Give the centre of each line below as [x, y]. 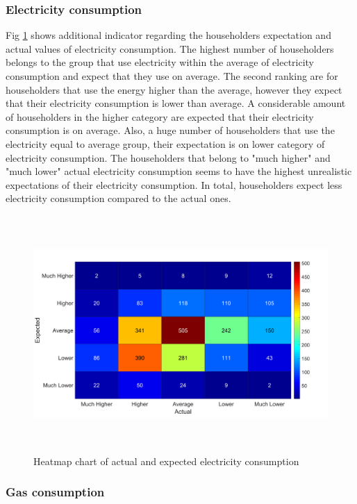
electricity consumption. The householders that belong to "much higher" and [168, 157]
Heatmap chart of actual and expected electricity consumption [166, 461]
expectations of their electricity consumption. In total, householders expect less [174, 184]
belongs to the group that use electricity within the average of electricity [160, 62]
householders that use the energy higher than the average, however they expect [174, 89]
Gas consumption [55, 492]
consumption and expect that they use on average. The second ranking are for [172, 76]
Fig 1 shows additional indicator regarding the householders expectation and [168, 35]
